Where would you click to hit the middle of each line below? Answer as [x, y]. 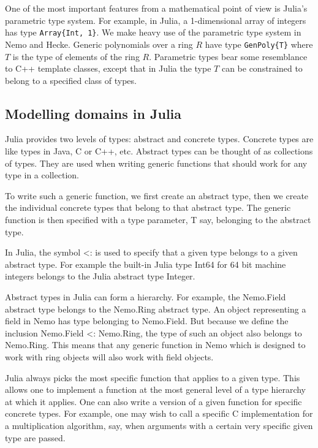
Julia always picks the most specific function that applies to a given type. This [153, 377]
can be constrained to [262, 68]
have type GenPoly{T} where [259, 44]
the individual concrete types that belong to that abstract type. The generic [148, 207]
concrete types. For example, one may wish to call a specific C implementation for [159, 413]
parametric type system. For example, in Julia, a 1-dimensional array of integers [156, 20]
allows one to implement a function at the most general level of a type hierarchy [156, 389]
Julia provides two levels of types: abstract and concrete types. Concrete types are [159, 139]
